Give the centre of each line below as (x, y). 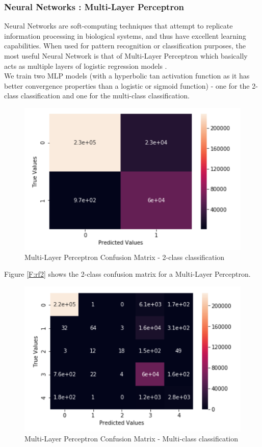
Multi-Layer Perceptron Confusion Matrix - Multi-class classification (132, 439)
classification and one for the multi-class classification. (105, 96)
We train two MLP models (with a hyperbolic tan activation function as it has (127, 76)
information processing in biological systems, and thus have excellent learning (125, 35)
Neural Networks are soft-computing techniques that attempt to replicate (119, 26)
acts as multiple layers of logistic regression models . (86, 65)
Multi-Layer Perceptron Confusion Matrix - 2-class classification (125, 257)
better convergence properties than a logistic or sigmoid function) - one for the (127, 85)
